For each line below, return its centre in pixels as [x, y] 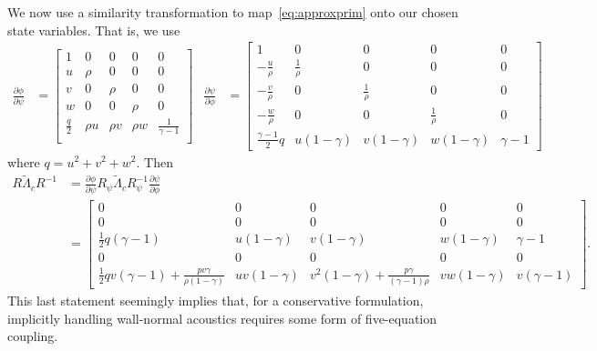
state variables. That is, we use [94, 30]
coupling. [33, 336]
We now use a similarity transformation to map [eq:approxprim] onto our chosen [233, 12]
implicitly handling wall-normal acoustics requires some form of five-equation [222, 318]
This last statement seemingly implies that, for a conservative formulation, [216, 301]
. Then [154, 161]
